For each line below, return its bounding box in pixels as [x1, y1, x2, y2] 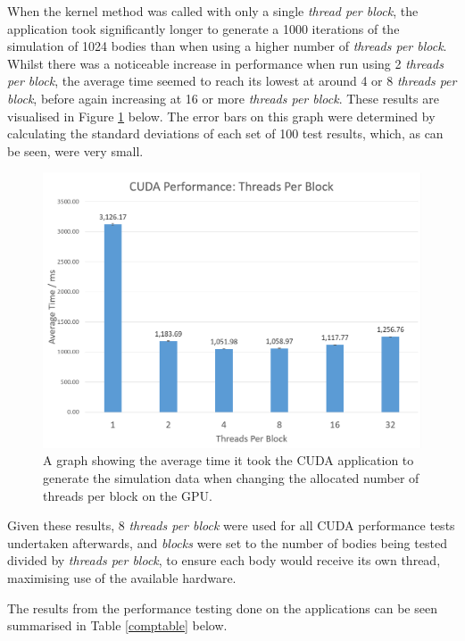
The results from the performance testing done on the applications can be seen [7, 598, 437, 617]
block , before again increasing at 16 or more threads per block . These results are [7, 88, 439, 107]
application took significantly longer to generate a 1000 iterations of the [7, 19, 400, 37]
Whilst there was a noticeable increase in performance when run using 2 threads [7, 54, 444, 72]
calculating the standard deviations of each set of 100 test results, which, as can [7, 124, 444, 143]
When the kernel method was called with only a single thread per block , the [7, 2, 419, 20]
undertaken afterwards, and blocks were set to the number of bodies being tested [7, 533, 447, 552]
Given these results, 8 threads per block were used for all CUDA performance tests [7, 516, 455, 535]
